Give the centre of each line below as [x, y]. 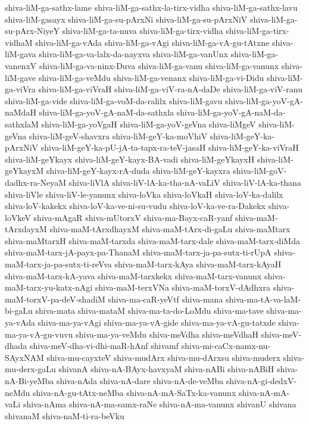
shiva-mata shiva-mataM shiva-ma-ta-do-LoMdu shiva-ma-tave [150, 311]
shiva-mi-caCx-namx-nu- [226, 346]
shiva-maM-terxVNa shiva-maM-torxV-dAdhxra [182, 287]
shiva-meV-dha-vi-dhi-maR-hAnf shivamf [104, 346]
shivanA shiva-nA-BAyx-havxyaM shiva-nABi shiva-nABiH [166, 369]
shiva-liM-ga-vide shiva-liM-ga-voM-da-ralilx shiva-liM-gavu [114, 100]
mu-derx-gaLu [30, 369]
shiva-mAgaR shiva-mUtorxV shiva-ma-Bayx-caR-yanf [133, 217]
